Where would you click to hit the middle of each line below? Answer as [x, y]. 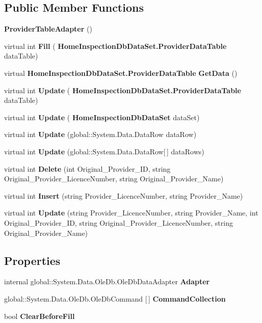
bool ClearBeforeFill [40, 316]
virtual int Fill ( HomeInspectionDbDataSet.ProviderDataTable [115, 46]
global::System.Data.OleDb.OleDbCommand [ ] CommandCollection [115, 298]
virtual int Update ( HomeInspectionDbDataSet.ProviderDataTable [123, 90]
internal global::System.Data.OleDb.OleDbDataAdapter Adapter [107, 281]
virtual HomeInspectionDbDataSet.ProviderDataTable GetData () [121, 73]
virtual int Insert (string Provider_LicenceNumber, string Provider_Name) [124, 195]
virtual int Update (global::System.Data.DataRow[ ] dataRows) [104, 151]
